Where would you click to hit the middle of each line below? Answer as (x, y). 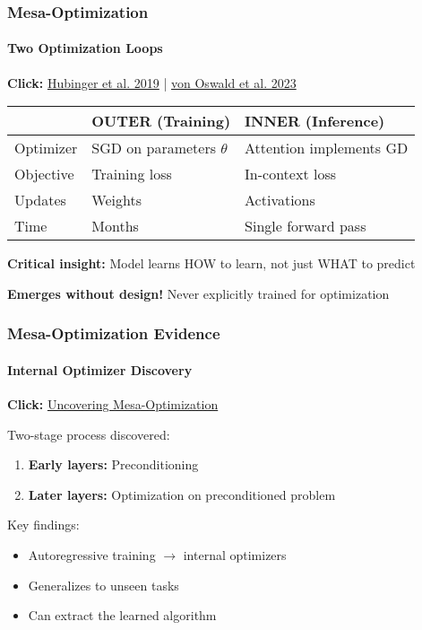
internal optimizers (235, 555)
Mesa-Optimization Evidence (114, 333)
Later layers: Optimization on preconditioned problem (182, 494)
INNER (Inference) (315, 121)
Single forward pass (306, 226)
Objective (44, 174)
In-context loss (290, 174)
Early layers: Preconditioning (113, 464)
